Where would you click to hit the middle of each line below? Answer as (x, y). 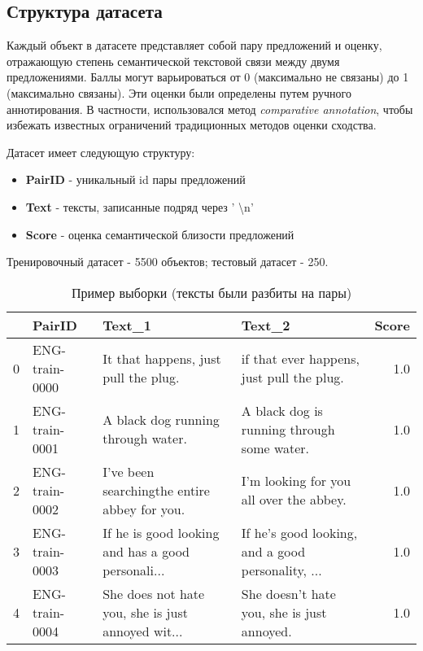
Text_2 (266, 325)
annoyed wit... (143, 631)
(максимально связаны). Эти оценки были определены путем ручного (179, 92)
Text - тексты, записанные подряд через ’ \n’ (140, 206)
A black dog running (161, 420)
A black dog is (282, 410)
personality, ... (281, 570)
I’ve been (129, 471)
